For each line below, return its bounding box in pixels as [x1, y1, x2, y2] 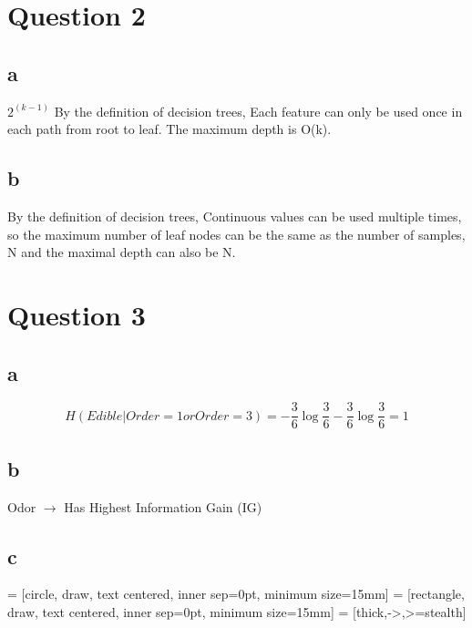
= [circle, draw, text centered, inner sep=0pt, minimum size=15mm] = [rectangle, [7, 584, 465, 603]
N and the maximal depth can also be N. [7, 242, 236, 262]
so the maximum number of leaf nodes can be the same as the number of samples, [7, 224, 466, 243]
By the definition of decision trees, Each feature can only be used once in [54, 101, 463, 120]
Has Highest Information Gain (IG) [64, 497, 262, 516]
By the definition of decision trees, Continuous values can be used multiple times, [7, 206, 462, 225]
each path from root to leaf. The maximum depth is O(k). [7, 119, 332, 139]
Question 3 [7, 295, 146, 333]
